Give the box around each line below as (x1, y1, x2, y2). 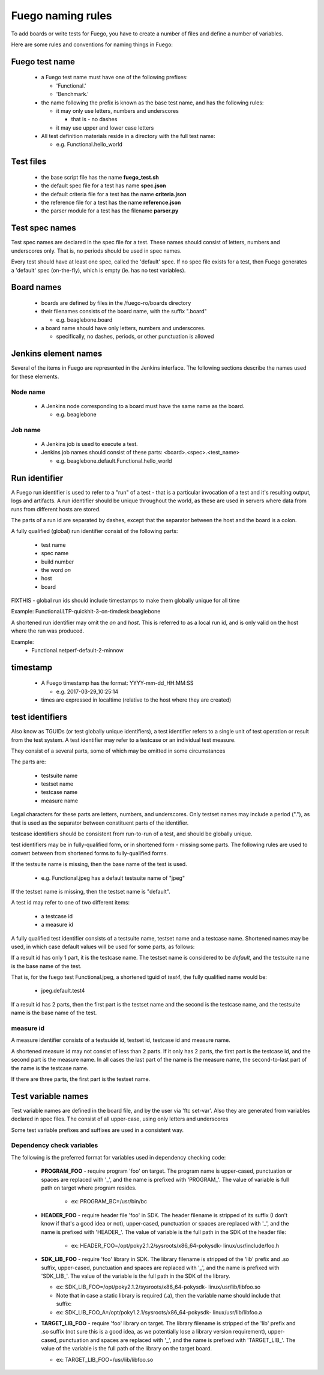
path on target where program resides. (41, 1184, 137, 1191)
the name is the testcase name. (11, 1064, 89, 1071)
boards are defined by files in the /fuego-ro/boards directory (41, 299, 191, 306)
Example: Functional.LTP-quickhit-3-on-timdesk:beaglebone (11, 608, 161, 615)
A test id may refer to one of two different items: (11, 899, 130, 906)
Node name (11, 388, 46, 396)
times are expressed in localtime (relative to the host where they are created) (41, 696, 232, 703)
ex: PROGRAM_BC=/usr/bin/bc (71, 1198, 147, 1205)
